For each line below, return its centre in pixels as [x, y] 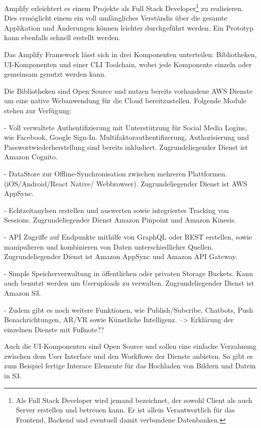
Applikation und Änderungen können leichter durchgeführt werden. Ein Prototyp [129, 27]
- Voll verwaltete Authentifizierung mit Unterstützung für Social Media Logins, [125, 127]
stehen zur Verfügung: [38, 110]
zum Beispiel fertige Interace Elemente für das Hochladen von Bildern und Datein [130, 366]
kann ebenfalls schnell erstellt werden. [62, 37]
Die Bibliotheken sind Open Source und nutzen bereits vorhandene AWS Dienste [128, 90]
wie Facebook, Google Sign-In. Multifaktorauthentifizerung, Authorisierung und [126, 137]
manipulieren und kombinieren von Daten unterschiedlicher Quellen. [109, 246]
